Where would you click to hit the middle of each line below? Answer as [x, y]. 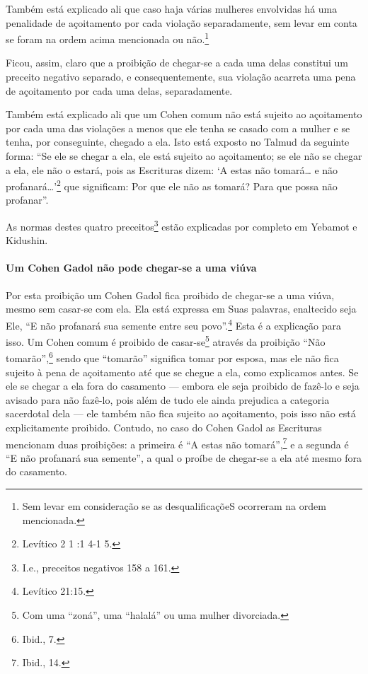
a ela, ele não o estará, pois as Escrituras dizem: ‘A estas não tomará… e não [172, 169]
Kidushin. [27, 240]
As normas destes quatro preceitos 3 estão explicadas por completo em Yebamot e [182, 225]
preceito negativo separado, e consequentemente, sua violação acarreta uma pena [181, 77]
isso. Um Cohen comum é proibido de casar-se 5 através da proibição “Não [166, 341]
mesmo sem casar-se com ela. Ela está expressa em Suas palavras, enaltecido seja [181, 309]
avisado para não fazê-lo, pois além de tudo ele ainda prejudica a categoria [168, 399]
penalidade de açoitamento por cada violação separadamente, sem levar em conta [182, 22]
